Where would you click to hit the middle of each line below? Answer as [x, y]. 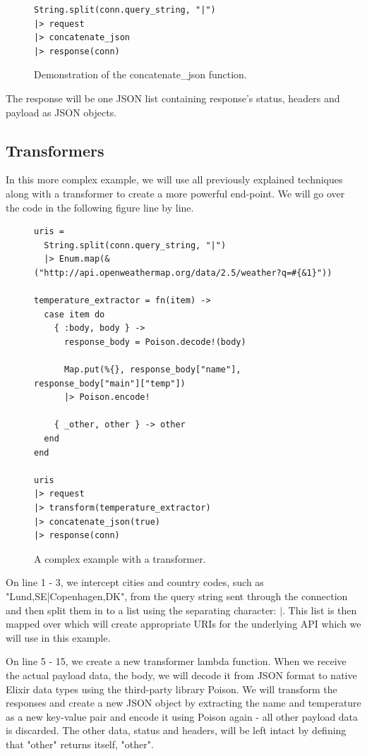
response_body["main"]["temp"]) [110, 383]
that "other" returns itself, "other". [80, 744]
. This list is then [320, 610]
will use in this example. [58, 637]
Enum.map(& [84, 259]
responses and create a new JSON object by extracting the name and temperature [183, 703]
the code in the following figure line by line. [100, 207]
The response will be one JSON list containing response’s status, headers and [173, 98]
